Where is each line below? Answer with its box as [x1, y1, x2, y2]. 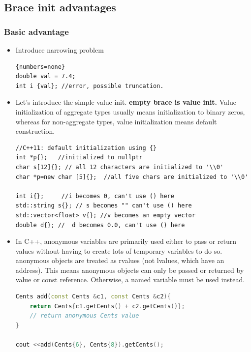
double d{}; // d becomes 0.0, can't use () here [15, 221, 185, 229]
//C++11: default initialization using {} [15, 144, 157, 151]
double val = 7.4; [15, 73, 76, 80]
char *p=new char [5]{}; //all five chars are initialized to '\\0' [15, 173, 249, 180]
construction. [15, 126, 55, 136]
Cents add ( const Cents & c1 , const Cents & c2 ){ [15, 293, 171, 300]
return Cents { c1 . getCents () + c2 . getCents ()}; [30, 302, 185, 310]
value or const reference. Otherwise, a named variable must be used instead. [15, 274, 245, 285]
